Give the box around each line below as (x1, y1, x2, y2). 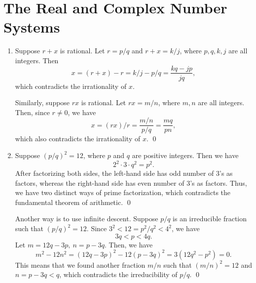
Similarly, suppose (15, 97, 70, 108)
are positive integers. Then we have (132, 150, 239, 160)
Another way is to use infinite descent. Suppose (15, 213, 158, 224)
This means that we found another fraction (15, 259, 146, 270)
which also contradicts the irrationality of (15, 133, 141, 144)
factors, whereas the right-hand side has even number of (15, 177, 184, 188)
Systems (3, 17, 60, 37)
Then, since (15, 107, 50, 117)
